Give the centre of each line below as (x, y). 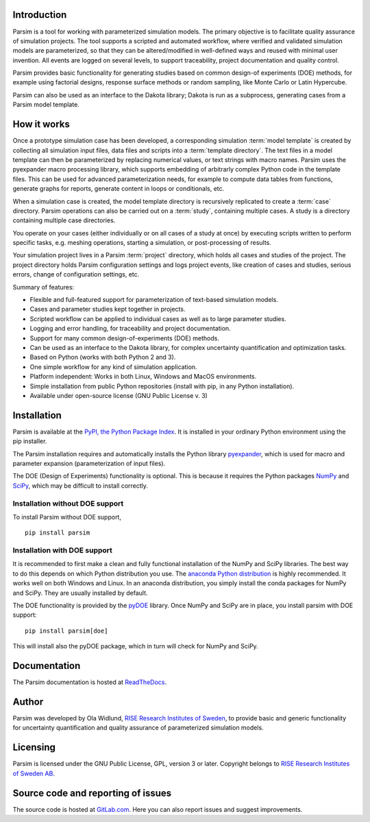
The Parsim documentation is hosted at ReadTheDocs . (90, 682)
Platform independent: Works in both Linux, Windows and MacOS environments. (143, 377)
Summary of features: (44, 287)
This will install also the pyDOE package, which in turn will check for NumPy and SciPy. (135, 646)
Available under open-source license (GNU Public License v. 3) (119, 395)
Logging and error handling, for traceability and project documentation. (130, 329)
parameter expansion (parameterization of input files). (89, 463)
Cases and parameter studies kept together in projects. (108, 309)
